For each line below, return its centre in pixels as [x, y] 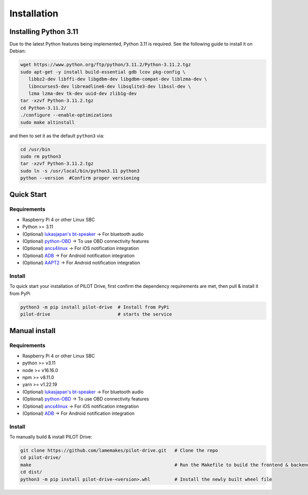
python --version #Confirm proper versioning [80, 178]
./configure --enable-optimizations [66, 115]
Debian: [18, 51]
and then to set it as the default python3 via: [57, 136]
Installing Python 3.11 [44, 32]
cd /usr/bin [35, 149]
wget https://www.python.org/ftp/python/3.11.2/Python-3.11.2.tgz [105, 65]
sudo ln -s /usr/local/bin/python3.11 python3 [80, 171]
